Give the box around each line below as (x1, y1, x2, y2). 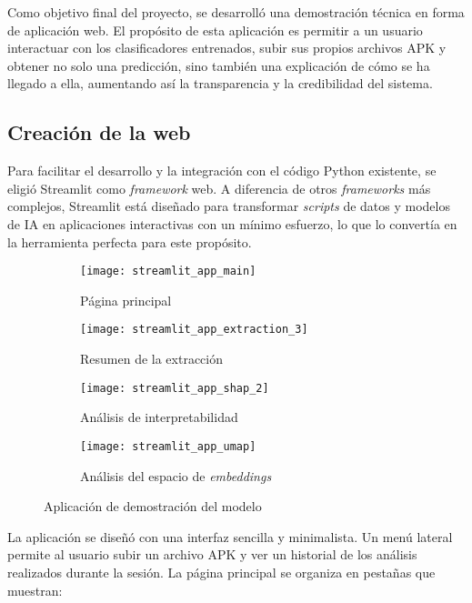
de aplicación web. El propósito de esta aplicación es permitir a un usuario (7, 20, 423, 39)
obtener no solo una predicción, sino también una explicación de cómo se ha (7, 55, 430, 75)
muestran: (7, 580, 63, 599)
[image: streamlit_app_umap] (80, 439, 256, 453)
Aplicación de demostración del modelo (44, 497, 262, 516)
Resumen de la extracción (80, 349, 224, 368)
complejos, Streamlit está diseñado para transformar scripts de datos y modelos (7, 196, 450, 216)
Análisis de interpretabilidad (80, 407, 238, 427)
